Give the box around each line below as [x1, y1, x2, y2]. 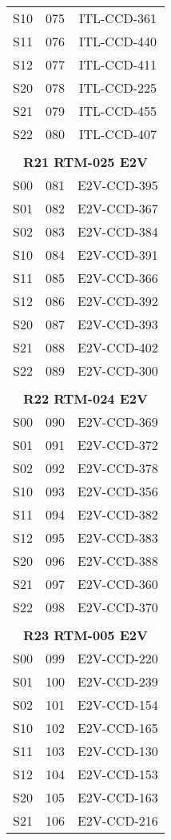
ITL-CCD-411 [78, 55, 157, 74]
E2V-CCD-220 [77, 649, 158, 667]
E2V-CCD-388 [77, 551, 158, 570]
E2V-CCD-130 [77, 742, 158, 760]
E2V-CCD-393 [77, 315, 158, 333]
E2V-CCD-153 [77, 765, 158, 783]
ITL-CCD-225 [78, 78, 157, 97]
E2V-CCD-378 [77, 459, 158, 477]
